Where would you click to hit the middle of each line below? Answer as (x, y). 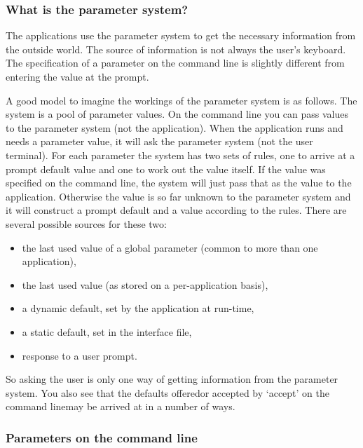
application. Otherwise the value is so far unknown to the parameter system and (178, 196)
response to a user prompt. (80, 355)
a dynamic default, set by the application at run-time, (138, 308)
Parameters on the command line (102, 437)
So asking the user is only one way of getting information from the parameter (172, 379)
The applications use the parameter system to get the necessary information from (181, 35)
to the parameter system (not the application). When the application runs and (174, 127)
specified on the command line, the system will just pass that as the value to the (179, 183)
